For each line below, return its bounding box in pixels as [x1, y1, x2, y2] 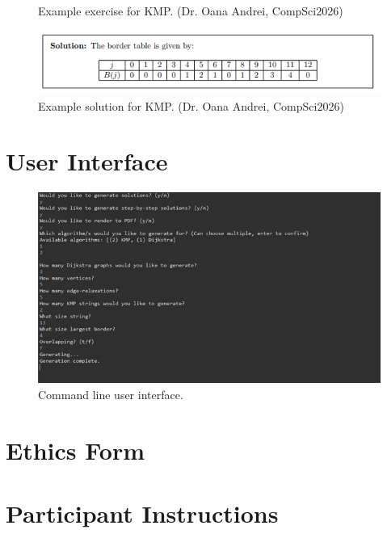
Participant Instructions [6, 496, 279, 529]
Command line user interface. [38, 385, 183, 402]
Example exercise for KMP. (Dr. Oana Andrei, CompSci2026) [38, 2, 343, 19]
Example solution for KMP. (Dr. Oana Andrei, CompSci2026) [38, 97, 344, 114]
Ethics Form [6, 433, 145, 466]
